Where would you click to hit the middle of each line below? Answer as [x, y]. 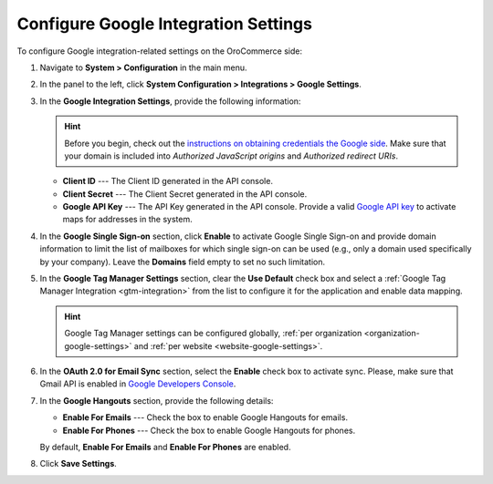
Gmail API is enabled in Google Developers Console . [138, 384]
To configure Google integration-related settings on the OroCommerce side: [160, 51]
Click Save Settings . [79, 464]
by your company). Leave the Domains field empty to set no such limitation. [183, 262]
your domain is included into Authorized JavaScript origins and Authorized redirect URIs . [231, 156]
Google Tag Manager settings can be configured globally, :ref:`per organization [213, 334]
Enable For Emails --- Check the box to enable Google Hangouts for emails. [205, 417]
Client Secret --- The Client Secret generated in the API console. [185, 194]
